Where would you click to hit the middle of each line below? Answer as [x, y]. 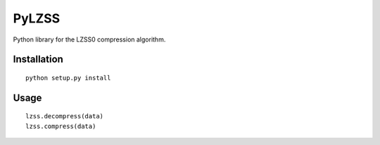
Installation [38, 59]
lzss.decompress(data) [65, 116]
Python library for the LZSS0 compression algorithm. [89, 39]
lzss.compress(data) [61, 126]
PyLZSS [37, 18]
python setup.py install [68, 78]
